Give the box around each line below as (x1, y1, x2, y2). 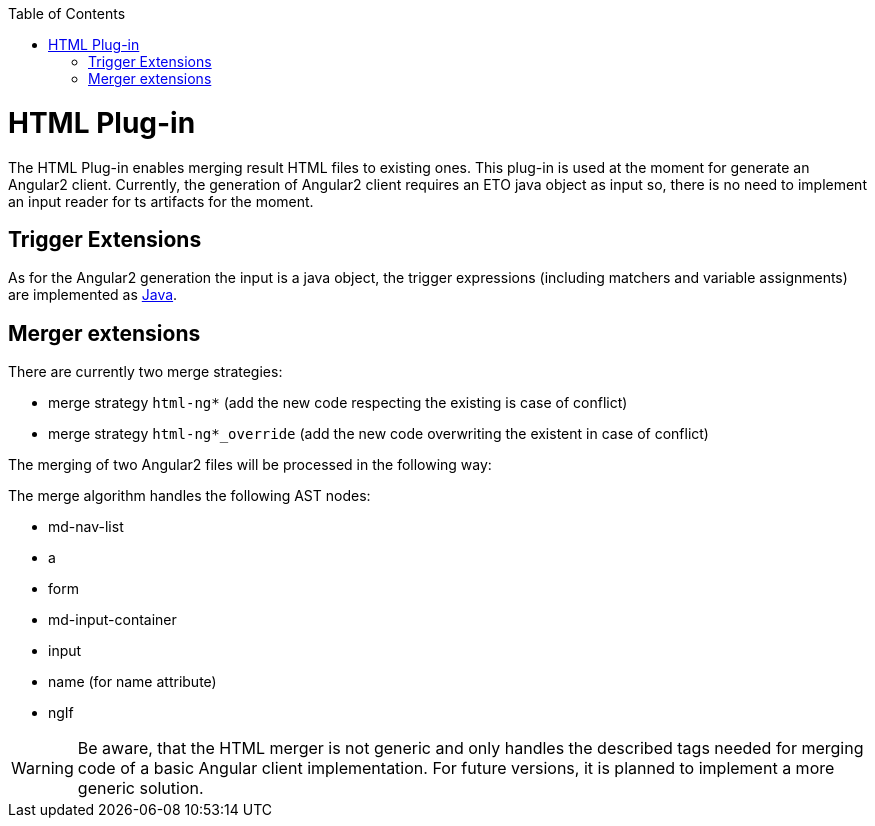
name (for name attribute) (48, 673, 217, 691)
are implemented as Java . (8, 286, 178, 304)
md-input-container (48, 611, 177, 629)
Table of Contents (8, 5, 126, 22)
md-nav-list (48, 518, 124, 536)
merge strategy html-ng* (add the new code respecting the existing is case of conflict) (48, 394, 628, 412)
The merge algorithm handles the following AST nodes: (8, 487, 371, 505)
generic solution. (77, 778, 204, 799)
